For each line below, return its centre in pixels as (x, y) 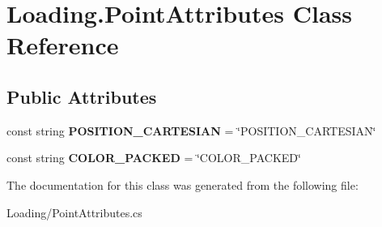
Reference (63, 45)
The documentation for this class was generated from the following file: (183, 184)
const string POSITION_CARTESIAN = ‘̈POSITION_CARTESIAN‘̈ (191, 130)
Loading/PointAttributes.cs (74, 212)
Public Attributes (82, 96)
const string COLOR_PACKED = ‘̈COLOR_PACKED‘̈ (154, 158)
